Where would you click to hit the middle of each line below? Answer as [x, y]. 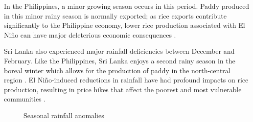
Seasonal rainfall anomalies [64, 115]
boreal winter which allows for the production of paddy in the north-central [117, 70]
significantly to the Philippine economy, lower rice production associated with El [125, 25]
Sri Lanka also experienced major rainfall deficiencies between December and [119, 51]
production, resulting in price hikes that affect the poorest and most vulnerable [123, 89]
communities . [25, 99]
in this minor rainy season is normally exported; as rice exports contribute [115, 15]
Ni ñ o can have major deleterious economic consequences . [90, 34]
